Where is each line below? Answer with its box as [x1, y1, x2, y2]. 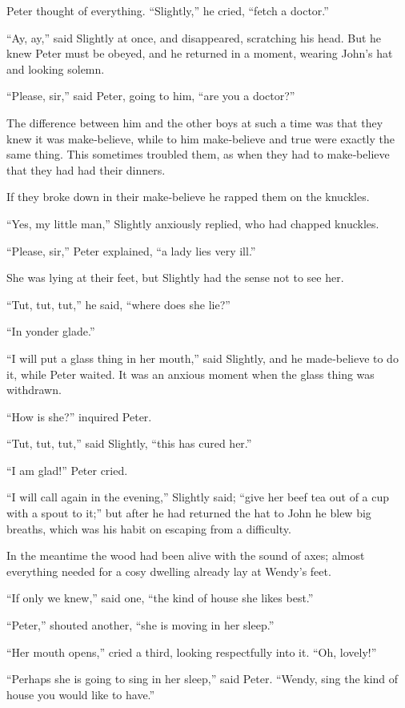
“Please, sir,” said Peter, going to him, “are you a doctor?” [6, 87, 295, 104]
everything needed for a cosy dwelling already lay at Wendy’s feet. [6, 562, 331, 579]
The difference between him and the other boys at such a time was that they [6, 114, 383, 131]
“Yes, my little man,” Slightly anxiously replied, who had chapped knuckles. [6, 215, 379, 231]
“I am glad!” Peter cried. [6, 461, 128, 478]
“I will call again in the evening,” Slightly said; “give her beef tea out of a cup [6, 489, 390, 505]
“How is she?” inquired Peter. [6, 408, 152, 424]
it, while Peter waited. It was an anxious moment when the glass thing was [6, 365, 375, 382]
